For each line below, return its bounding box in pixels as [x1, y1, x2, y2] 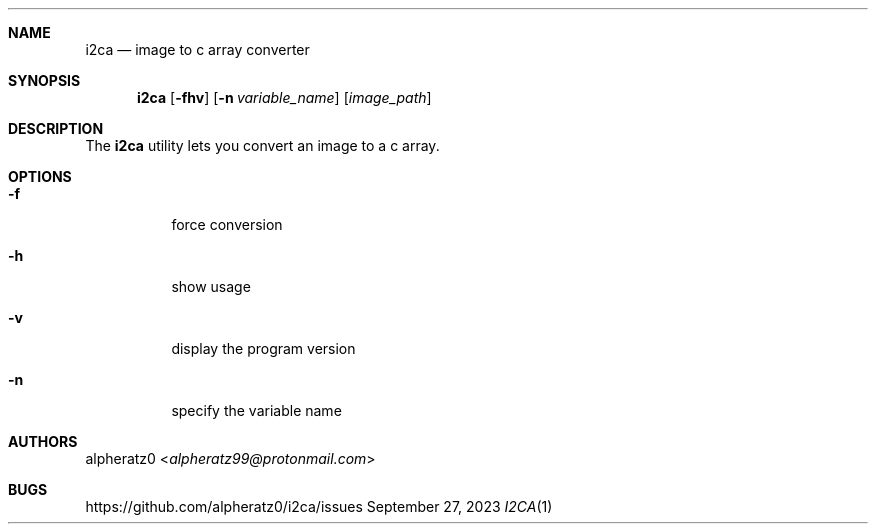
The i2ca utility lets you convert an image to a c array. [85, 137, 440, 154]
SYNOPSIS [8, 72, 81, 89]
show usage [171, 278, 251, 295]
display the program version [171, 340, 356, 357]
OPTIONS [8, 168, 72, 185]
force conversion [171, 216, 283, 233]
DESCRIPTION [8, 120, 104, 137]
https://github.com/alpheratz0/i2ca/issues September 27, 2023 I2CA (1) [85, 498, 553, 515]
